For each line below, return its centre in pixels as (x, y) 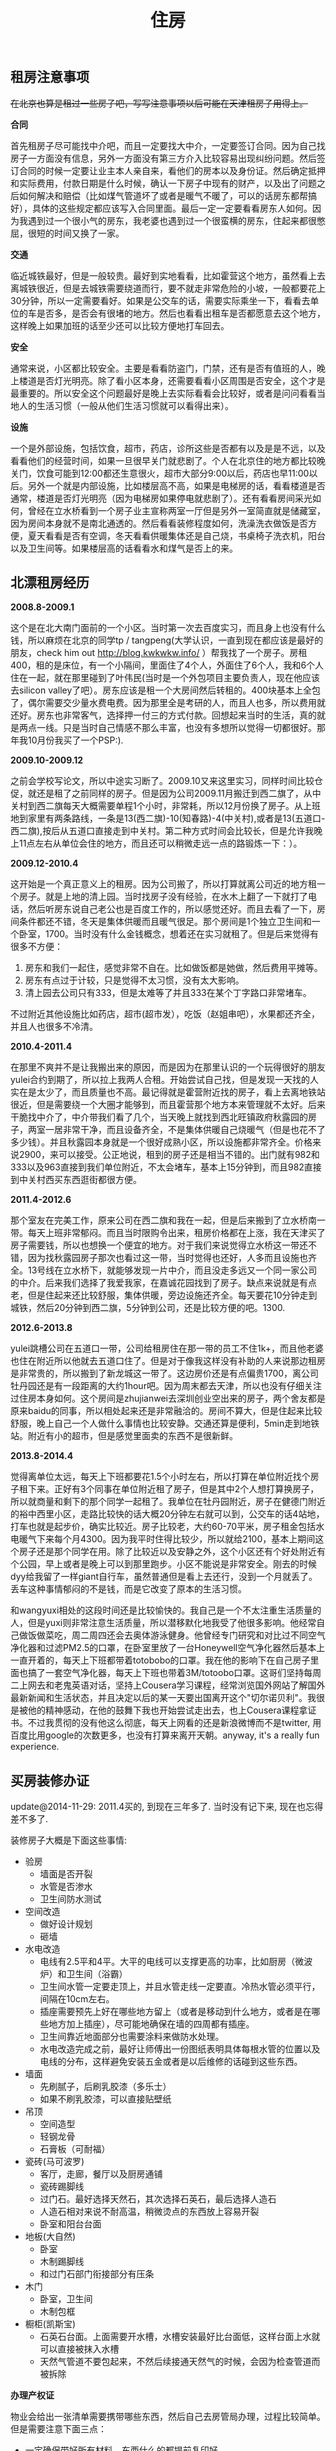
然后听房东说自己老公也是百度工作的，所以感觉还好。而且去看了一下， (172, 909)
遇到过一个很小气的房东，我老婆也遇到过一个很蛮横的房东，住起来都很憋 (176, 220)
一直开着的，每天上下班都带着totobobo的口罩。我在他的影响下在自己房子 (160, 1660)
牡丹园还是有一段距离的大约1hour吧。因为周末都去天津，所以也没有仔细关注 (166, 1386)
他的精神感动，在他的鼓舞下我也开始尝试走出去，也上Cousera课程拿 (167, 1710)
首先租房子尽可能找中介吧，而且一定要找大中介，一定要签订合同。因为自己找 (168, 145)
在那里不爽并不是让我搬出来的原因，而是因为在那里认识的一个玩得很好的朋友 (168, 1067)
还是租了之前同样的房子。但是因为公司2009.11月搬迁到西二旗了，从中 (179, 793)
